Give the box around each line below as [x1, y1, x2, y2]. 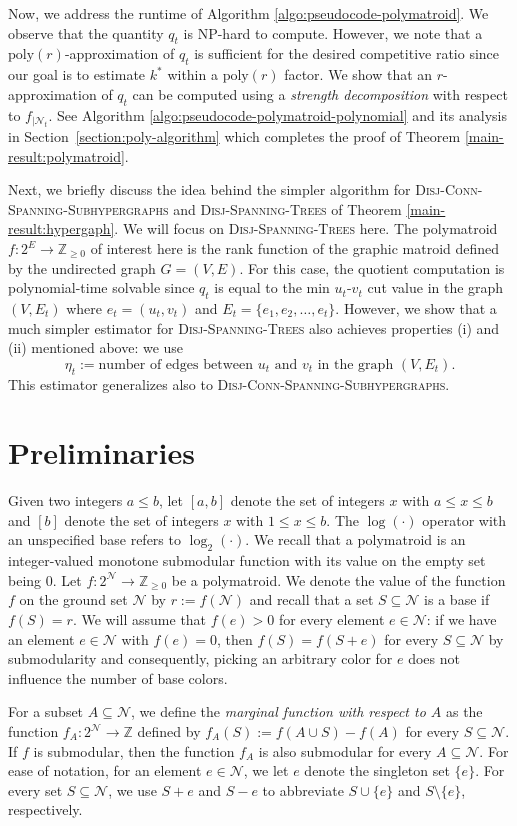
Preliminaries [8, 432, 195, 473]
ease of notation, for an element [8, 760, 202, 781]
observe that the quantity [8, 22, 164, 43]
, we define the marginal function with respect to [130, 701, 426, 722]
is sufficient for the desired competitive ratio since [194, 43, 500, 64]
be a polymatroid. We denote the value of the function [171, 569, 506, 590]
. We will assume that [72, 609, 207, 630]
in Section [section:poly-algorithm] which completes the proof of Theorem [8, 126, 461, 147]
